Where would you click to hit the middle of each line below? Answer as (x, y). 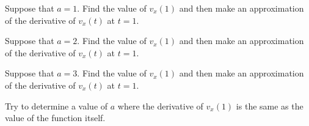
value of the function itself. (55, 118)
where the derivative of (160, 106)
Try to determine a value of (56, 106)
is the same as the (270, 106)
